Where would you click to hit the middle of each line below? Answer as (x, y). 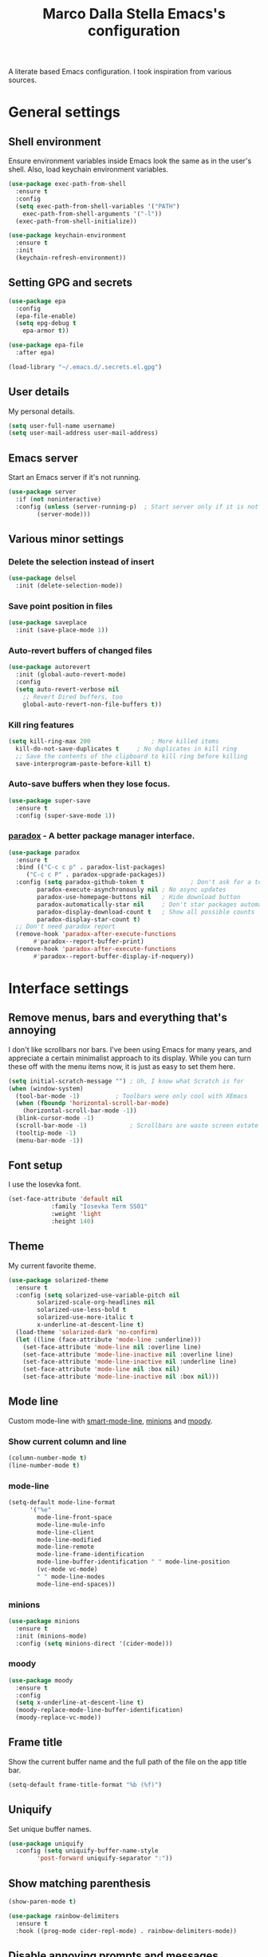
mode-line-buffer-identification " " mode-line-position (133, 1562)
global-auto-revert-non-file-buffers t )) (92, 704)
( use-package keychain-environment (67, 236)
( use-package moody (41, 1680)
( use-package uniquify (46, 1844)
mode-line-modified (69, 1539)
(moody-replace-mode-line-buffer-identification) (99, 1710)
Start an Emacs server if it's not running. (75, 477)
